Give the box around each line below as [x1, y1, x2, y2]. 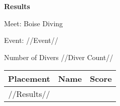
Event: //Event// [4, 35, 58, 45]
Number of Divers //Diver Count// [4, 51, 113, 62]
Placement [8, 73, 50, 85]
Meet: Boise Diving [4, 18, 63, 28]
